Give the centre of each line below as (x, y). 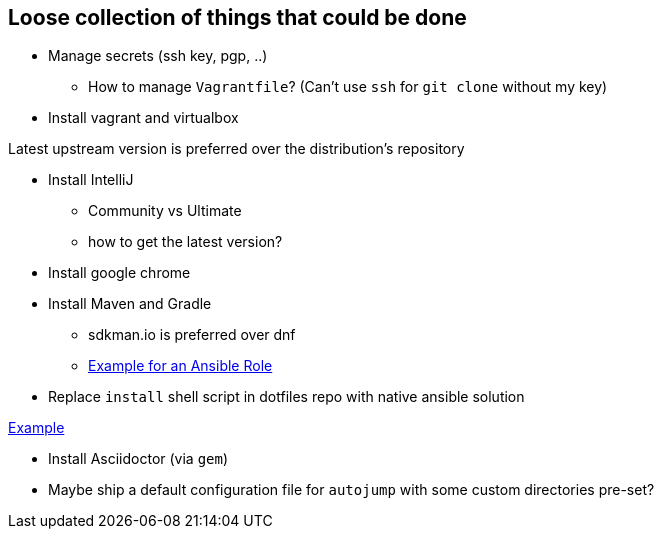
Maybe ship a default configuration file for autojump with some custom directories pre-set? (351, 490)
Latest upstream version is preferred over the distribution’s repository (236, 149)
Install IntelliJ (91, 180)
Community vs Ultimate (165, 211)
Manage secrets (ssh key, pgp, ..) (158, 56)
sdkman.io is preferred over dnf (192, 335)
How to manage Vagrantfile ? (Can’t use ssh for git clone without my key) (348, 87)
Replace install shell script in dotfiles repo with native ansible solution (286, 397)
